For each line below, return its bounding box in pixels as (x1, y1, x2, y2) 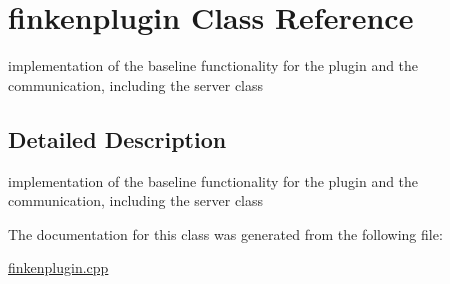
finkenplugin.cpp (8, 257, 109, 278)
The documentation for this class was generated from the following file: (8, 223, 443, 244)
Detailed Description (8, 123, 227, 154)
